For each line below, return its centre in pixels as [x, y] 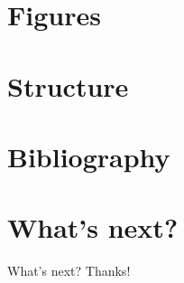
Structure [68, 85]
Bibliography [89, 156]
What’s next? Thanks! [69, 271]
